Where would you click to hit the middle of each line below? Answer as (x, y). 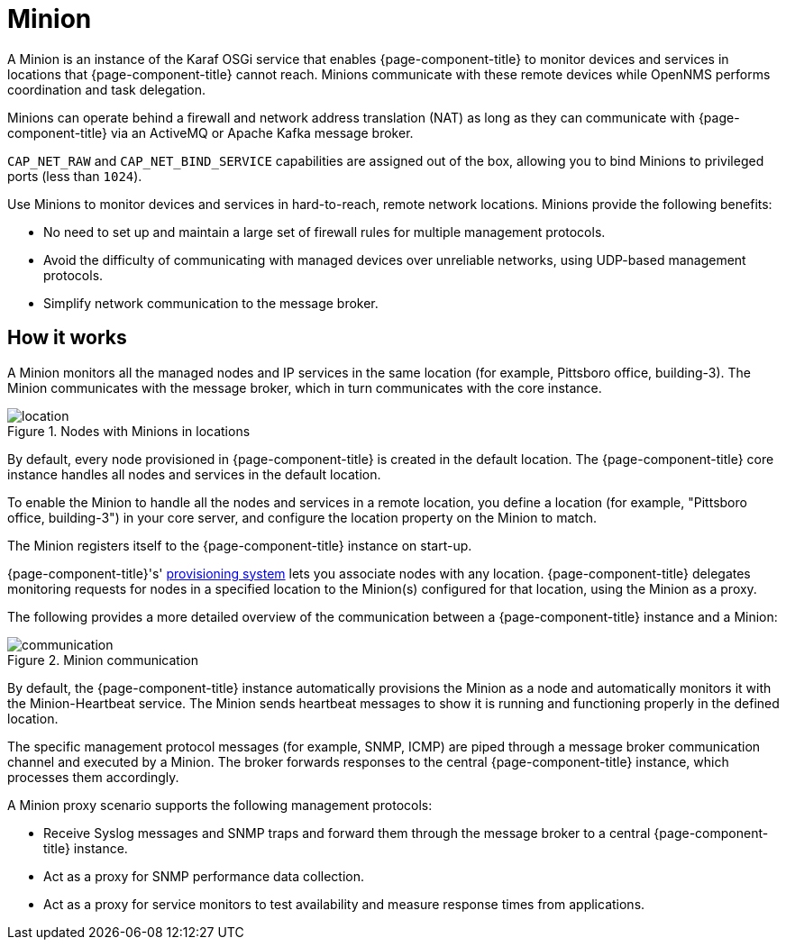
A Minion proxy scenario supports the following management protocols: (220, 805)
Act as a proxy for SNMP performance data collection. (204, 876)
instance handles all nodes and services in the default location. (194, 474)
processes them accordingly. (93, 777)
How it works (67, 338)
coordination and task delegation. (107, 89)
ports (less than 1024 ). (75, 176)
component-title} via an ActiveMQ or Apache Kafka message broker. (210, 132)
